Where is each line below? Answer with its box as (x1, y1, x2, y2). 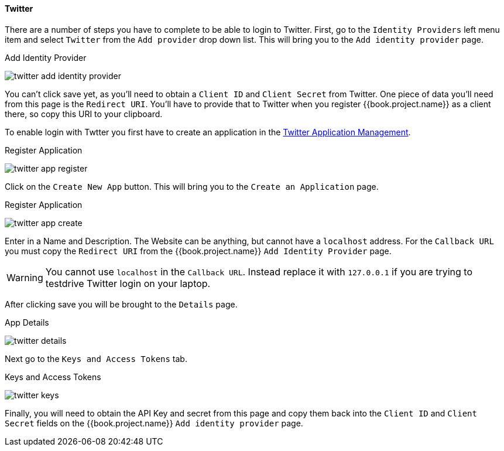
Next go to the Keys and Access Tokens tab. (5, 353, 187, 364)
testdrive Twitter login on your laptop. (45, 277, 211, 289)
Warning (6, 271, 43, 283)
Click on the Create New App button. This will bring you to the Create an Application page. (5, 181, 379, 192)
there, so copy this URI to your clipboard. (5, 108, 163, 119)
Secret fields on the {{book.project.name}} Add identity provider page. (5, 418, 303, 428)
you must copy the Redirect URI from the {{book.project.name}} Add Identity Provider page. (5, 245, 392, 256)
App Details (5, 317, 49, 327)
